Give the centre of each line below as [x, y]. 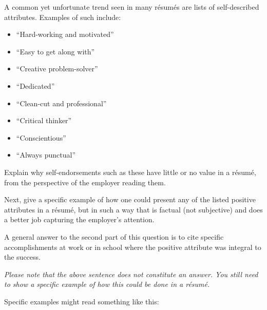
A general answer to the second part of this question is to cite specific [114, 236]
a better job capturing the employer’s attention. [79, 219]
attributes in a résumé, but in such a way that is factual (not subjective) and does [133, 209]
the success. [22, 257]
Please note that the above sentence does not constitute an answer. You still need [131, 274]
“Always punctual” [46, 155]
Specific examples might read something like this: [82, 301]
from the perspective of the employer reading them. [85, 182]
